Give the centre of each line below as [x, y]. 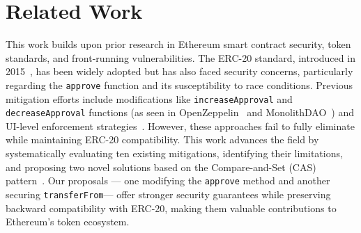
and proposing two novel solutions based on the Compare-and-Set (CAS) [161, 167]
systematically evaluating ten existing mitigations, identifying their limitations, [174, 153]
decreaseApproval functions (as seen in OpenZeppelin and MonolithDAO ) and [180, 112]
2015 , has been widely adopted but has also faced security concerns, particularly [179, 71]
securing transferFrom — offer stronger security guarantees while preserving [168, 194]
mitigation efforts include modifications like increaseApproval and [149, 98]
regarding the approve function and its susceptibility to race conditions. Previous [179, 85]
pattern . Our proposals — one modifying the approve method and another [168, 180]
